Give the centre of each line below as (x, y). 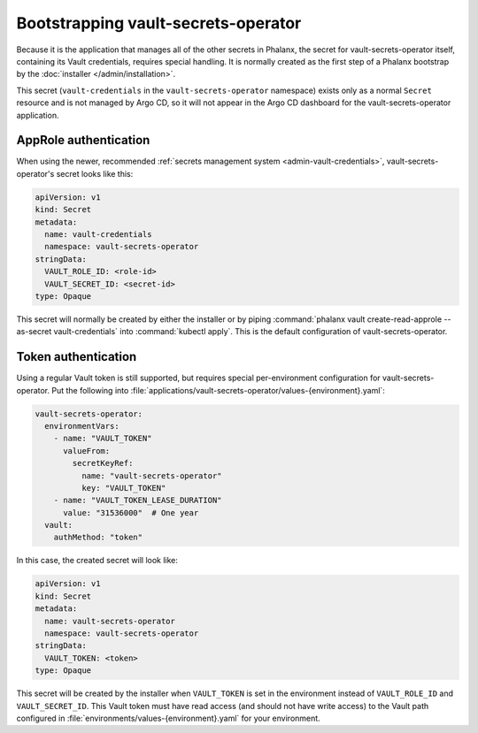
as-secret (34, 332)
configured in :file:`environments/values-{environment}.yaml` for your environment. (168, 718)
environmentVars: (82, 426)
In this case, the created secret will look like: (97, 561)
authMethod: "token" (98, 538)
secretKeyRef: (103, 463)
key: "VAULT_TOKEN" (123, 488)
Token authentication (77, 357)
